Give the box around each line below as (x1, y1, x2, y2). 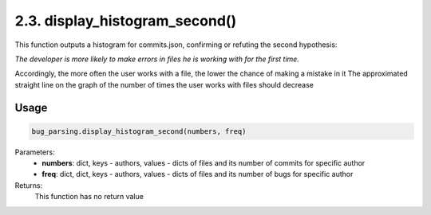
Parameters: (14, 147, 55, 157)
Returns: (14, 180, 43, 190)
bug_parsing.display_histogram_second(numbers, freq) (31, 127, 247, 135)
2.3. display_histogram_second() (14, 12, 237, 29)
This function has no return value (34, 192, 144, 201)
